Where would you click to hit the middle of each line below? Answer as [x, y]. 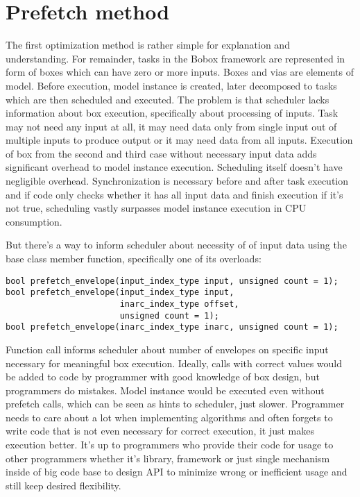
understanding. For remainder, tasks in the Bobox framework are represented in [175, 58]
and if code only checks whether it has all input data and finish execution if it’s [174, 194]
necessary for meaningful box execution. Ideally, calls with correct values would [174, 363]
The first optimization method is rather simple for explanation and [148, 45]
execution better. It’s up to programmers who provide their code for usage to [170, 445]
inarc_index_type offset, [179, 304]
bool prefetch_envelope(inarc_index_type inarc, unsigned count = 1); [172, 327]
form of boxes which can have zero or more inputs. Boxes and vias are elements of [180, 72]
